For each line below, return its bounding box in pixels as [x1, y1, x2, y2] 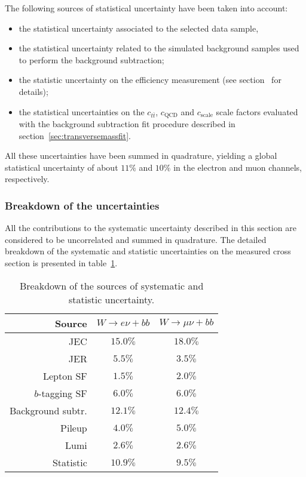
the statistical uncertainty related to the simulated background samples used [19, 42, 299, 54]
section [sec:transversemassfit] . [19, 129, 131, 141]
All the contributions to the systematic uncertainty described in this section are [5, 221, 296, 234]
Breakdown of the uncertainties [5, 198, 160, 213]
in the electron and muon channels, [173, 161, 302, 173]
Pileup [60, 420, 87, 435]
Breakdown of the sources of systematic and [19, 278, 204, 293]
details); [19, 85, 48, 97]
